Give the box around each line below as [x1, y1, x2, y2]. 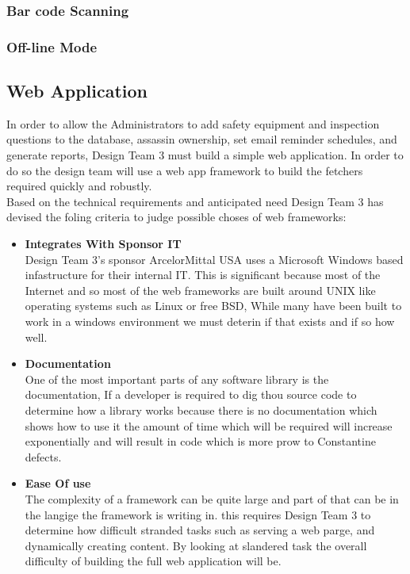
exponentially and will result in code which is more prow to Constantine [25, 433, 376, 450]
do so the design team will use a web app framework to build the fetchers [6, 162, 363, 178]
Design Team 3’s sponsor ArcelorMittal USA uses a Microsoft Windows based [25, 251, 404, 267]
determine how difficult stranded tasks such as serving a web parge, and [25, 522, 375, 538]
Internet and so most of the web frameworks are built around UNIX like [25, 281, 376, 298]
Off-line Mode [6, 36, 98, 56]
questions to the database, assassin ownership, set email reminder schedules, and [6, 131, 397, 147]
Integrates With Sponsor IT [25, 235, 182, 252]
